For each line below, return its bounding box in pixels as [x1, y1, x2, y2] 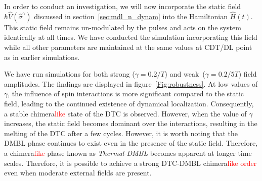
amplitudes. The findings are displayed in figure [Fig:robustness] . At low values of [4, 78, 258, 89]
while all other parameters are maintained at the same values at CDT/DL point [4, 42, 252, 52]
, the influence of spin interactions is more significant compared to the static [8, 88, 244, 99]
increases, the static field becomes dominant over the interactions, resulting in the [4, 118, 257, 129]
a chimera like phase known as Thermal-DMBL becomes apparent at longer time [4, 147, 252, 158]
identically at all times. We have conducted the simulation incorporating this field [4, 32, 257, 42]
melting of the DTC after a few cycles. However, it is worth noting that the [4, 128, 238, 138]
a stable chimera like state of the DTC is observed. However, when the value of [4, 108, 247, 118]
